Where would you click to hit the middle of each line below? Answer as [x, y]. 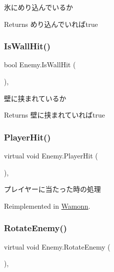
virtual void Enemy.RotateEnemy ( [57, 246]
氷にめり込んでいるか [39, 7]
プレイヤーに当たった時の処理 [53, 189]
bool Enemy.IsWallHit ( [40, 65]
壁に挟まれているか [35, 98]
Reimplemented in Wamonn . [47, 205]
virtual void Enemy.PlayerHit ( [51, 155]
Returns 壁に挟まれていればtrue [55, 115]
